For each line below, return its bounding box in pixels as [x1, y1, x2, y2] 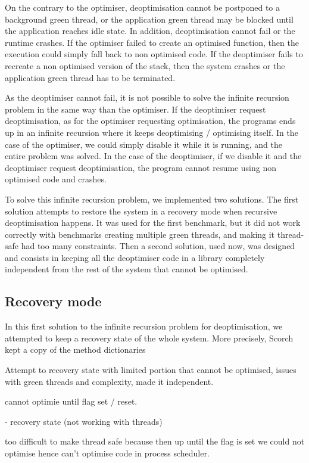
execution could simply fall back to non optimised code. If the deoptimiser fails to [5, 48, 303, 60]
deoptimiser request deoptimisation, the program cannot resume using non [5, 161, 276, 173]
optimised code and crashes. [5, 173, 107, 185]
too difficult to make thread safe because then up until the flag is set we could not [5, 435, 305, 448]
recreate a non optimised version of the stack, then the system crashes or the [5, 59, 285, 72]
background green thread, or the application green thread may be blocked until [5, 13, 294, 25]
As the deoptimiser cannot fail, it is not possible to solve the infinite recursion [5, 91, 289, 104]
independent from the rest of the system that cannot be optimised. [5, 263, 248, 275]
